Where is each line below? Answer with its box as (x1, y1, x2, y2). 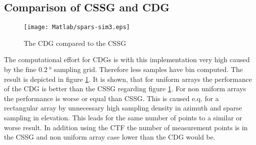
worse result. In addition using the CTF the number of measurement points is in (4, 122, 248, 132)
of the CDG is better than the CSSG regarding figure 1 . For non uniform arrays (4, 83, 246, 94)
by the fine (4, 64, 37, 74)
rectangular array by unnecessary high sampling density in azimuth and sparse (4, 103, 242, 113)
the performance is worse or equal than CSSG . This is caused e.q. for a (4, 93, 219, 103)
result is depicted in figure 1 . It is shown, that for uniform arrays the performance (4, 73, 252, 84)
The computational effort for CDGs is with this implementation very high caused (4, 54, 250, 65)
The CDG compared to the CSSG (24, 37, 126, 48)
